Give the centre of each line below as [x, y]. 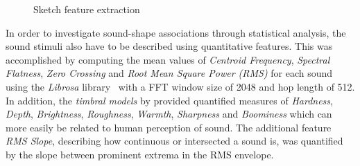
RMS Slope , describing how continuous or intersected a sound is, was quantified [174, 141]
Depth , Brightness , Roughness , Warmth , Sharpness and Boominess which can [169, 114]
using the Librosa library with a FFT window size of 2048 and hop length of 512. [180, 86]
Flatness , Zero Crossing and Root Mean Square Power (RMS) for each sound [169, 73]
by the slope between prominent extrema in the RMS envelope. [140, 154]
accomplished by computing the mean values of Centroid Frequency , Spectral [168, 59]
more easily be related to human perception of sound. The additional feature [169, 127]
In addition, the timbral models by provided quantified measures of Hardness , [169, 100]
